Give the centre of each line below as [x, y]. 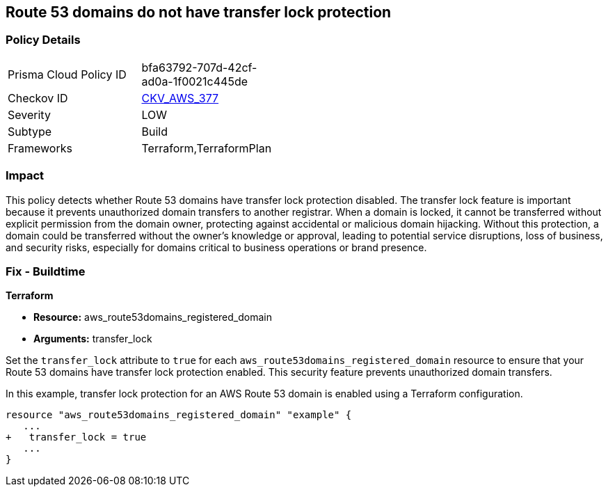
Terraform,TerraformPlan [207, 148]
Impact [25, 176]
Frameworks [40, 148]
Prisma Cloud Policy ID [67, 74]
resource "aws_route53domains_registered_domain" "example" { [179, 415]
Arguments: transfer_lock [93, 339]
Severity [29, 114]
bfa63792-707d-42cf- [199, 67]
